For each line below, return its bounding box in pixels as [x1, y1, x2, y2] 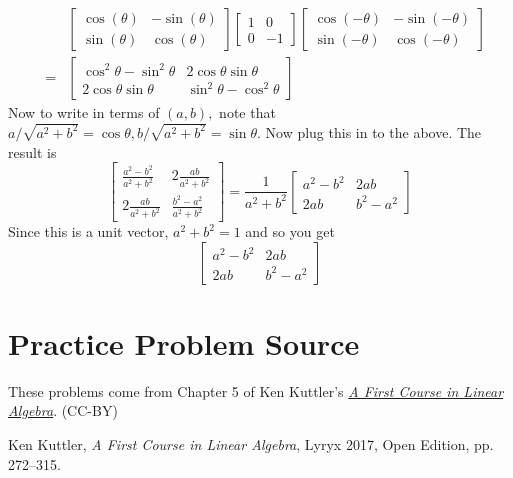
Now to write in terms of [8, 102, 160, 123]
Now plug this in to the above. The [265, 121, 482, 142]
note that [219, 102, 276, 123]
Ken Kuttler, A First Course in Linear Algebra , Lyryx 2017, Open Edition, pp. [8, 434, 494, 454]
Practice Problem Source [8, 322, 360, 363]
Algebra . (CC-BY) [8, 400, 118, 421]
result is [8, 141, 57, 162]
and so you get [245, 221, 335, 242]
